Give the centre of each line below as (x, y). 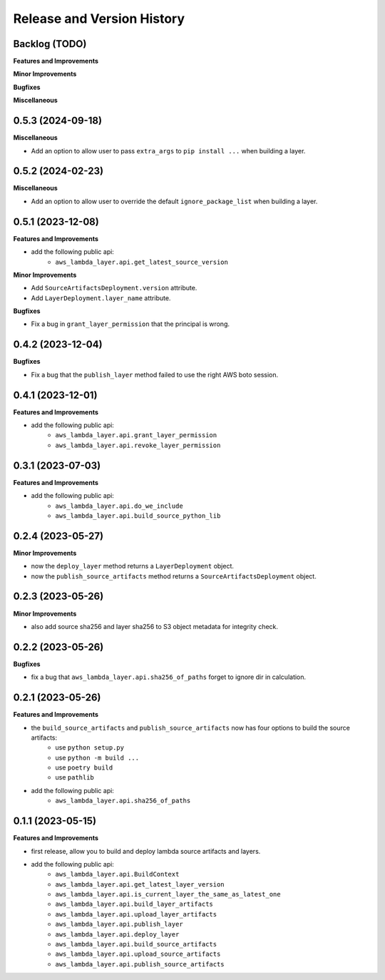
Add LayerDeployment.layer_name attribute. (101, 298)
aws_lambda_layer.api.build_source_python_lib (138, 516)
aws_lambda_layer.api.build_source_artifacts (136, 944)
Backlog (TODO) (50, 44)
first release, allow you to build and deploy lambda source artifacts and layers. (146, 851)
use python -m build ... (97, 757)
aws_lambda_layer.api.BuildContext (117, 874)
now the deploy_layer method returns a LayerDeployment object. (133, 566)
